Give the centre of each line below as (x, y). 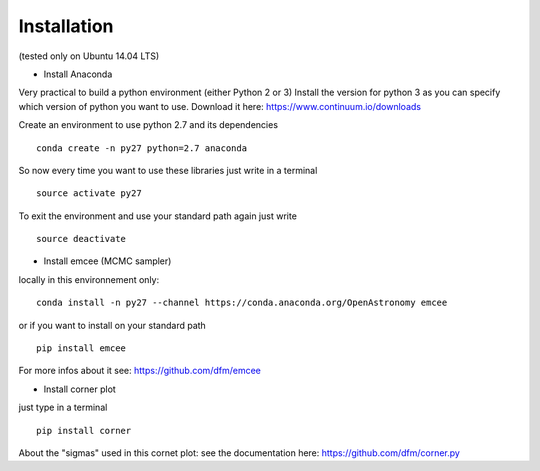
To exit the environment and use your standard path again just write (157, 216)
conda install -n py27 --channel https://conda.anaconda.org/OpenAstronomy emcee (242, 303)
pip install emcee (81, 348)
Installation (66, 26)
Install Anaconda (78, 74)
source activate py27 (89, 193)
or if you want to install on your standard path (112, 325)
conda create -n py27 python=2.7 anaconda (142, 148)
